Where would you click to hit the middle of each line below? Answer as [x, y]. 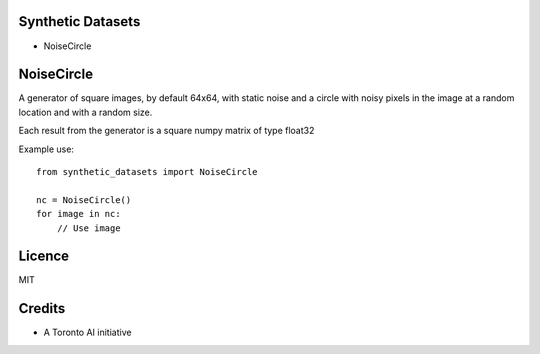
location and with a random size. [85, 112]
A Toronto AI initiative [87, 332]
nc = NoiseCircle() [84, 199]
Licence [44, 256]
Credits [42, 308]
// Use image [88, 228]
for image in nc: [78, 214]
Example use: [46, 149]
